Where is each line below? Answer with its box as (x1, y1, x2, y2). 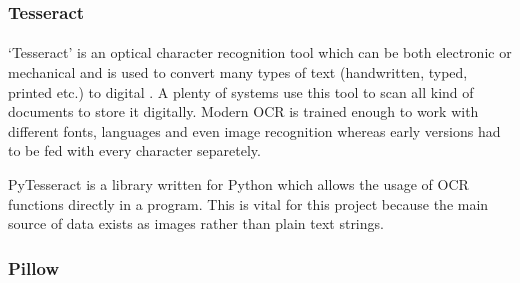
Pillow (8, 255, 59, 280)
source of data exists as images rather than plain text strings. (8, 213, 384, 234)
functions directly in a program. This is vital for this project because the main (8, 193, 489, 214)
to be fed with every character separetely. (8, 140, 261, 161)
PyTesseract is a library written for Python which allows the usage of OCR (8, 174, 469, 194)
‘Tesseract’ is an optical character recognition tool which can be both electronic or (8, 42, 512, 63)
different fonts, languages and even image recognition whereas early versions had (8, 120, 501, 141)
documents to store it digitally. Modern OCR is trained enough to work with (8, 101, 479, 122)
